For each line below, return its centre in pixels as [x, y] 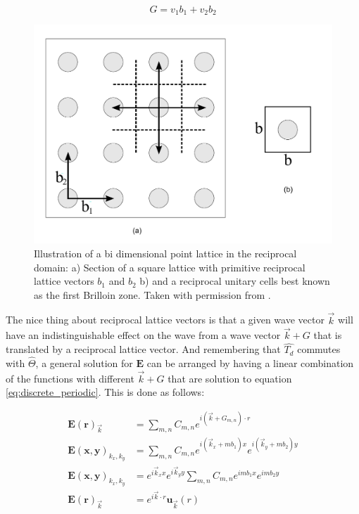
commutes [319, 349]
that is [328, 335]
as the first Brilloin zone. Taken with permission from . [152, 294]
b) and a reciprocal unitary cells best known [235, 281]
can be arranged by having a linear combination [250, 363]
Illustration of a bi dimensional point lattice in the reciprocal [165, 253]
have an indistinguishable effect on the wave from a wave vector [143, 335]
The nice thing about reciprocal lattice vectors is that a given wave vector [165, 320]
